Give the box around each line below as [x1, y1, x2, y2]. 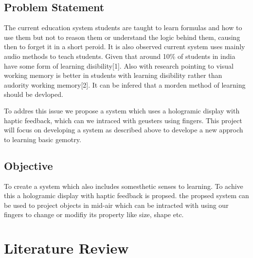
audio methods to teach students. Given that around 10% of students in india [4, 51, 235, 61]
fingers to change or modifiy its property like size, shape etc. [4, 209, 184, 220]
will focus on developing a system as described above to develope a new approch [4, 125, 243, 135]
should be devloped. [4, 89, 63, 99]
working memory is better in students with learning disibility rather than [4, 70, 222, 80]
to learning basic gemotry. [4, 134, 81, 144]
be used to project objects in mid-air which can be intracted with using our [4, 200, 229, 210]
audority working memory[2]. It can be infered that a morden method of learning [4, 79, 246, 90]
